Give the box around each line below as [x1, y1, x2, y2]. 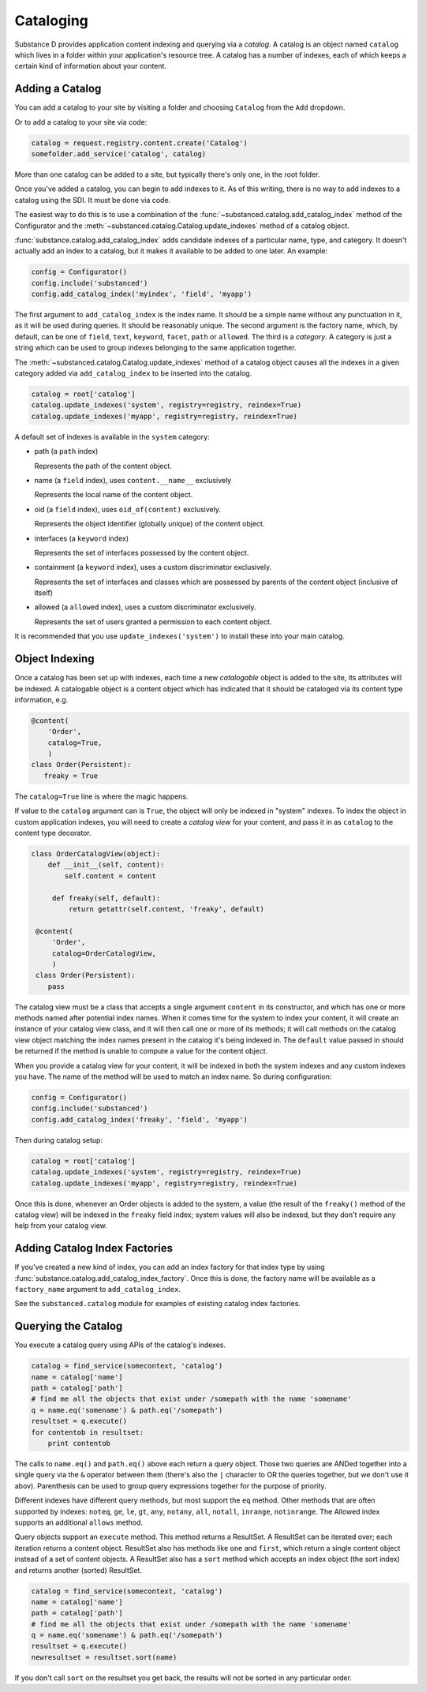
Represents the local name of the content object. [34, 490, 193, 500]
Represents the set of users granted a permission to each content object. [34, 616, 272, 627]
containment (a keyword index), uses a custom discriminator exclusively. [34, 563, 272, 572]
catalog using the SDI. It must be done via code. [14, 195, 171, 204]
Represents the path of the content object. [34, 461, 173, 470]
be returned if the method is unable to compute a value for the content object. [14, 1046, 268, 1056]
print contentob [47, 1439, 110, 1448]
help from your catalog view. [14, 1221, 108, 1230]
